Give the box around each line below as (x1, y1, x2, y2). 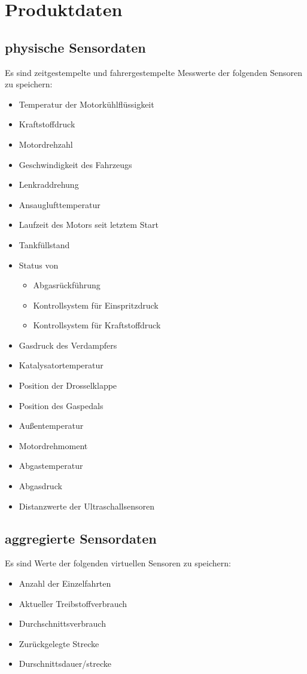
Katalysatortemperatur (19, 359, 104, 371)
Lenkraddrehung (19, 178, 79, 191)
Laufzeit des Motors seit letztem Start (19, 218, 159, 231)
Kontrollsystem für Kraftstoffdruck (33, 319, 161, 331)
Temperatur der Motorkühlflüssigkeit (19, 97, 154, 110)
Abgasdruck (19, 480, 62, 492)
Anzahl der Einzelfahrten (19, 577, 111, 590)
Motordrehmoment (19, 439, 88, 452)
